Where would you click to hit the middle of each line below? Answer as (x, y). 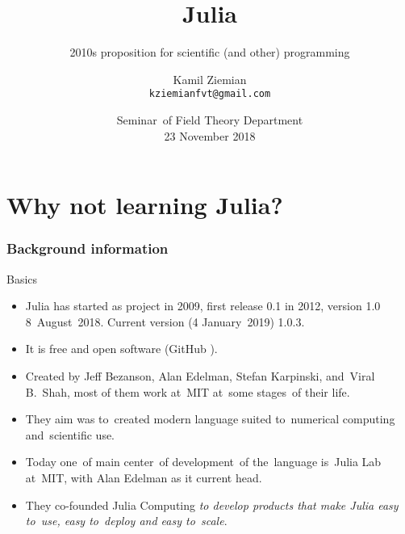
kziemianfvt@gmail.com (210, 94)
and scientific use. (70, 434)
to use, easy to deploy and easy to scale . (126, 521)
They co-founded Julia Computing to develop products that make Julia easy (212, 505)
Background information (88, 248)
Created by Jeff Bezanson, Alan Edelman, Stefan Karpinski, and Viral (200, 375)
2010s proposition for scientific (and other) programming (210, 52)
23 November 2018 (210, 135)
